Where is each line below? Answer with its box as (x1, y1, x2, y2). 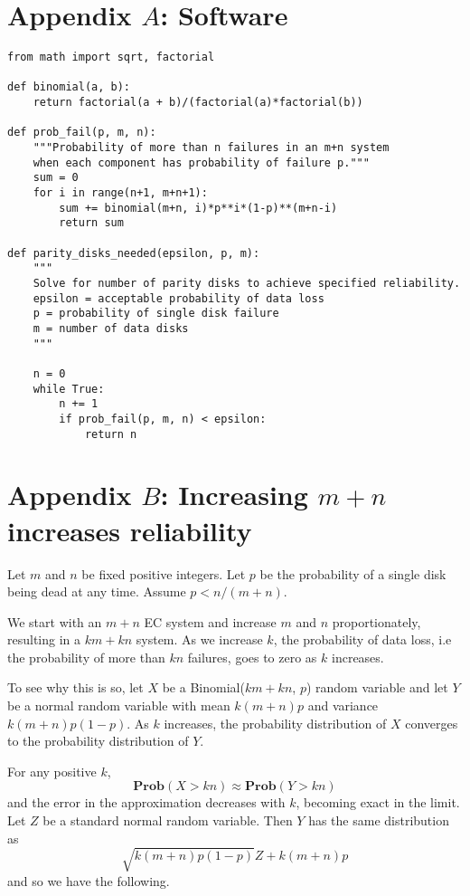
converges (405, 713, 458, 732)
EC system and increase (144, 612, 277, 631)
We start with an (7, 612, 102, 631)
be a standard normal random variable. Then (42, 811, 293, 830)
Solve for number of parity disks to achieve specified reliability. (33, 276, 461, 290)
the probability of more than (7, 647, 165, 666)
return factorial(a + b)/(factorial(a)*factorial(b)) (33, 96, 363, 110)
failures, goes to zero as (187, 647, 317, 666)
